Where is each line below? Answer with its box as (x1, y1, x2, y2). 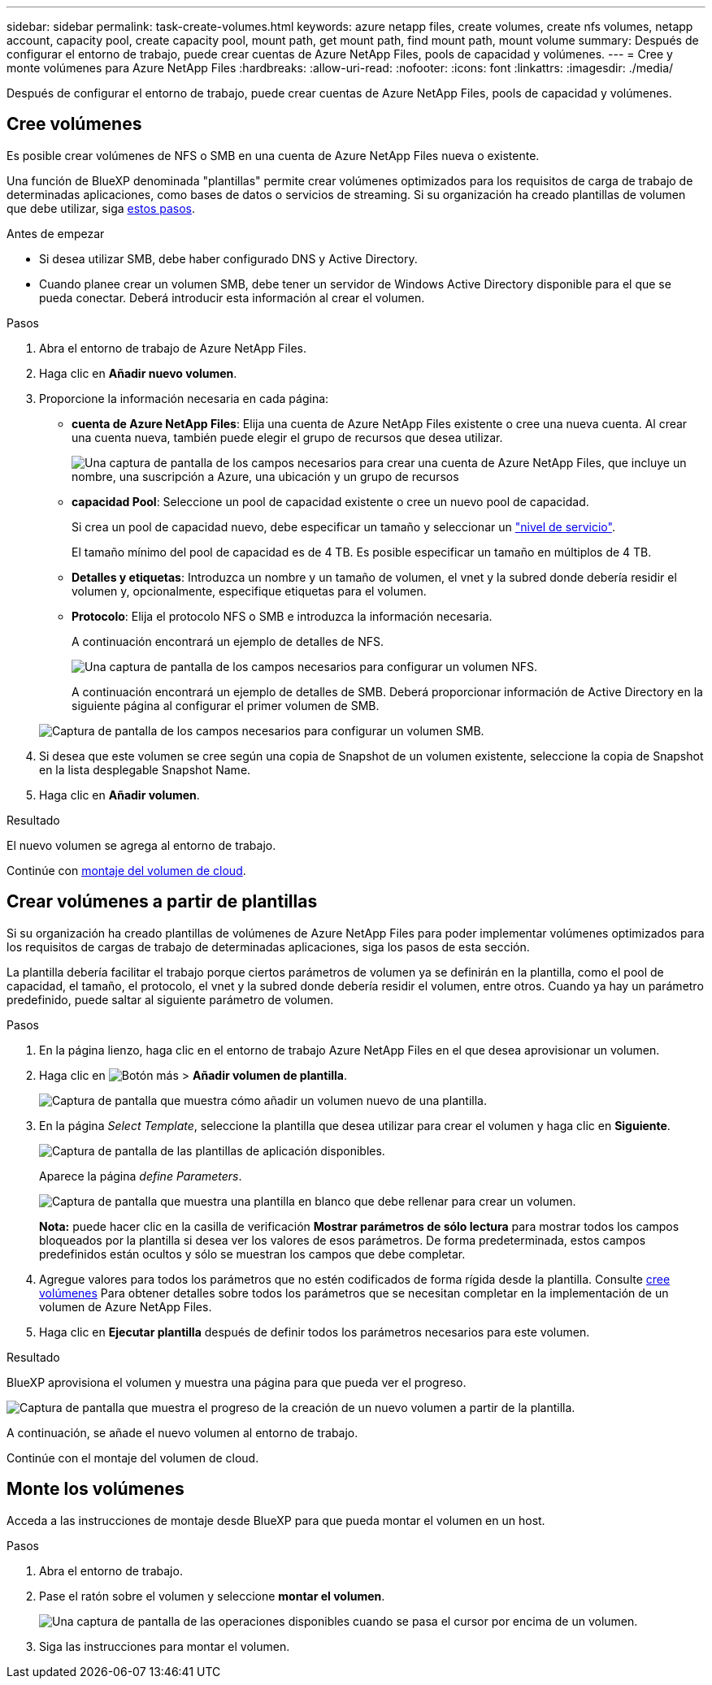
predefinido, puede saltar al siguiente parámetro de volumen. (7, 992, 334, 1007)
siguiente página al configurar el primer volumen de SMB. (72, 698, 380, 713)
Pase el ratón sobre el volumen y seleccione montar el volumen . (39, 1588, 385, 1603)
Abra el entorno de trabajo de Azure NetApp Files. (39, 340, 306, 355)
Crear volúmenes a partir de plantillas (7, 891, 318, 912)
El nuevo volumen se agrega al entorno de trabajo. (7, 838, 276, 852)
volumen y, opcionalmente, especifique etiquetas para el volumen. (72, 583, 427, 598)
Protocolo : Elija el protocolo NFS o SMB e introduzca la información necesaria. (72, 609, 493, 623)
